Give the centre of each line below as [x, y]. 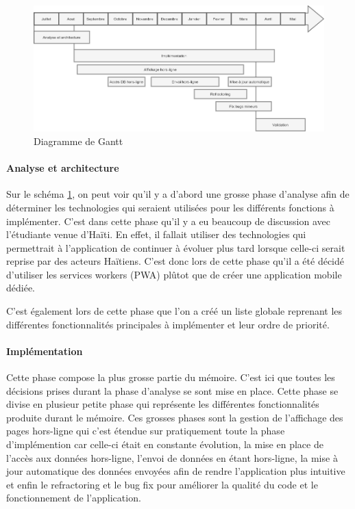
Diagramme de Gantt [78, 141]
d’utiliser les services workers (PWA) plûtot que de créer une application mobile [174, 274]
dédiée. [21, 288]
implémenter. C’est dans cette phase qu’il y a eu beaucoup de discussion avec [168, 221]
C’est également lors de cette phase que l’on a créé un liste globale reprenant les [174, 311]
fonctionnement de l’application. [74, 498]
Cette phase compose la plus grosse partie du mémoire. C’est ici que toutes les [171, 377]
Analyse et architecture [63, 168]
